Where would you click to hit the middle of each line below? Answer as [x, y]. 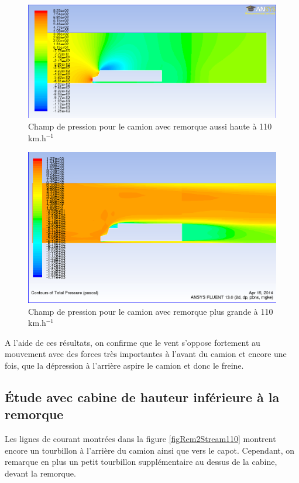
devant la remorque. [40, 473]
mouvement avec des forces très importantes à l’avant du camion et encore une [146, 354]
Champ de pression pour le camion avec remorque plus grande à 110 [151, 311]
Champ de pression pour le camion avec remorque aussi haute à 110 [150, 126]
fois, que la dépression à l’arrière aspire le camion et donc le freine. [124, 365]
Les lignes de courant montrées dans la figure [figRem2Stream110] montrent [140, 439]
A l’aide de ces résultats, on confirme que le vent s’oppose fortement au [133, 342]
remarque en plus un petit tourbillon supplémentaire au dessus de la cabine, [141, 462]
